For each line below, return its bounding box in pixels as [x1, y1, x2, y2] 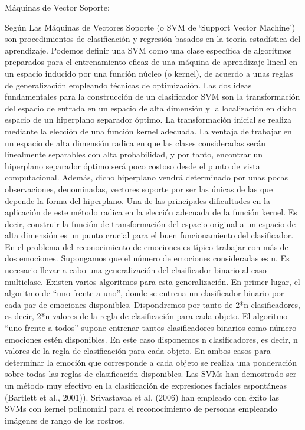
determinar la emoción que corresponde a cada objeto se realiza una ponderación [5, 356, 297, 368]
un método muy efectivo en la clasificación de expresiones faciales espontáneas [5, 379, 287, 391]
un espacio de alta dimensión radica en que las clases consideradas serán [5, 136, 266, 149]
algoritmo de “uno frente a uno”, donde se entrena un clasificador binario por [5, 287, 284, 299]
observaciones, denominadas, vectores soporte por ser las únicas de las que [5, 182, 273, 195]
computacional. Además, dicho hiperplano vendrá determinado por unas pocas [5, 171, 288, 183]
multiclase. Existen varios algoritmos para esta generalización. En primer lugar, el [5, 275, 300, 287]
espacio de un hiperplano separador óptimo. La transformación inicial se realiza [5, 113, 292, 126]
